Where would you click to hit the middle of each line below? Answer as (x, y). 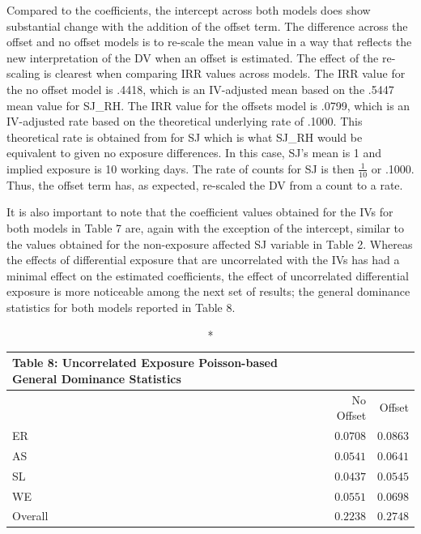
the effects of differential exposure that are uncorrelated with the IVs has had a (203, 260)
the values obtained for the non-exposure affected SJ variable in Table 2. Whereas (210, 244)
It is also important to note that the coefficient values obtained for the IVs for (200, 212)
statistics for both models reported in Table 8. (121, 307)
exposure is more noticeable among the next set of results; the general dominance (208, 291)
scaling (23, 73)
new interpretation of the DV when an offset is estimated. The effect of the (193, 57)
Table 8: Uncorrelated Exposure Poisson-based (145, 363)
